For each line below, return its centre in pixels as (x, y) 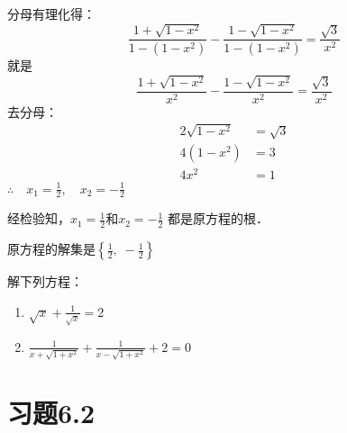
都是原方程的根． (219, 218)
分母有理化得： (51, 14)
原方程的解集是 (51, 249)
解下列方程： (45, 281)
